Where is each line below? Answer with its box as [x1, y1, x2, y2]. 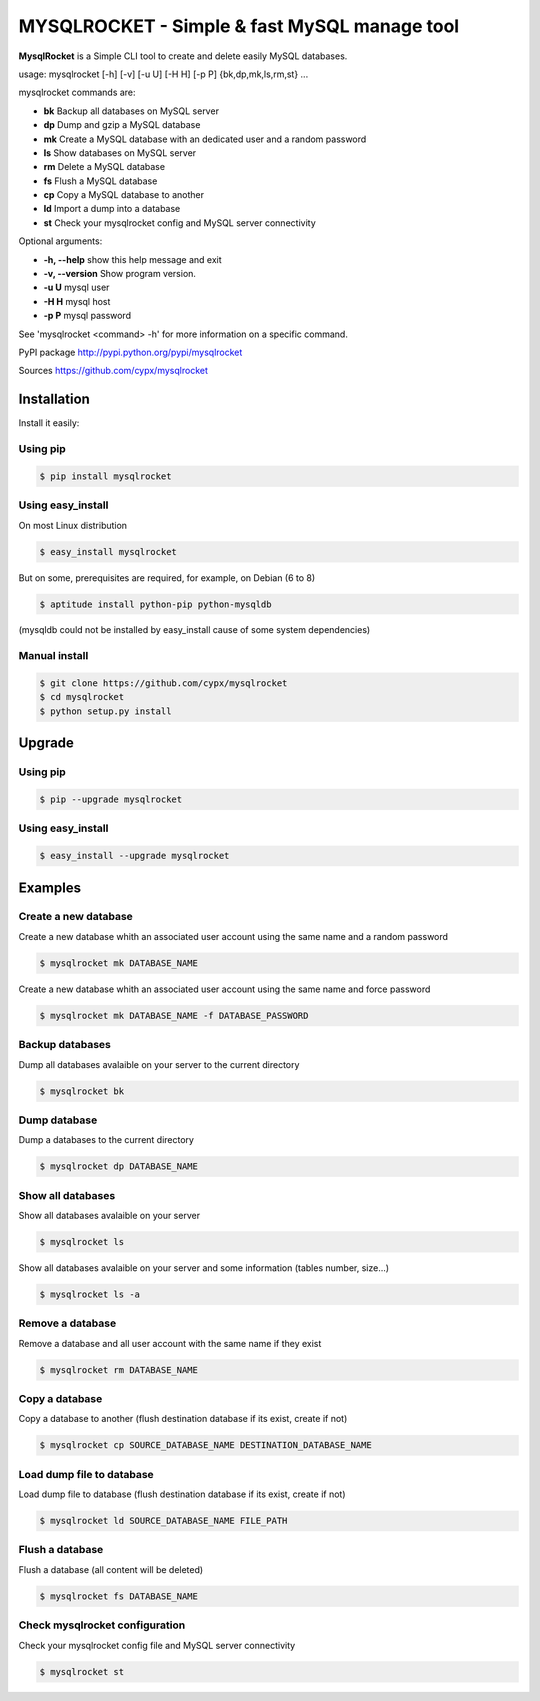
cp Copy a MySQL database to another [43, 189, 205, 201]
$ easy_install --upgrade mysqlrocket [39, 850, 230, 862]
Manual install [18, 649, 89, 663]
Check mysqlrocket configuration [18, 1618, 186, 1632]
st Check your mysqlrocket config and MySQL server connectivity [43, 216, 317, 229]
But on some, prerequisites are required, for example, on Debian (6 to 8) [18, 571, 316, 584]
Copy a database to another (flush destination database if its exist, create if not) [18, 1413, 348, 1425]
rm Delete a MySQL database [43, 161, 165, 173]
